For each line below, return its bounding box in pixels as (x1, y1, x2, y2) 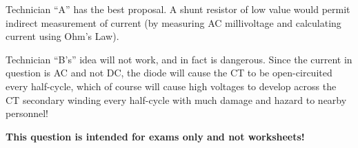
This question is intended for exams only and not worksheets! (6, 129, 305, 143)
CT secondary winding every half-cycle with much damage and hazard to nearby (6, 92, 347, 107)
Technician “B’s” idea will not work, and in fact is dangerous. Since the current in (6, 52, 352, 66)
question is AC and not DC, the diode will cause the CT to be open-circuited (6, 65, 332, 80)
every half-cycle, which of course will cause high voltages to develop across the (6, 78, 337, 93)
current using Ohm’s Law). (6, 29, 119, 43)
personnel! (6, 106, 48, 120)
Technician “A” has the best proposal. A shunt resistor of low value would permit (6, 2, 350, 16)
